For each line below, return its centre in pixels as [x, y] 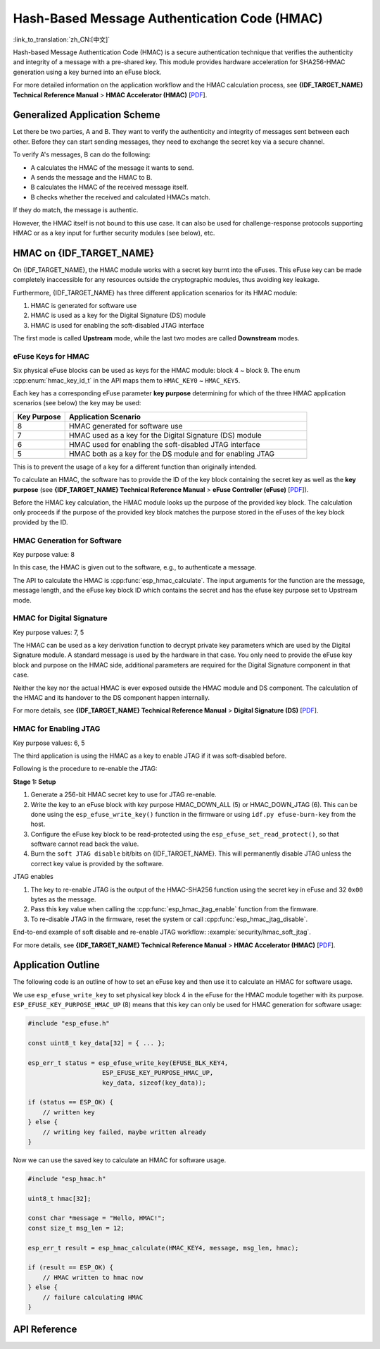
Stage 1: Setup [34, 782]
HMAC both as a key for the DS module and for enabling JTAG [172, 453]
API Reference [45, 1330]
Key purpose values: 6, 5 [49, 743]
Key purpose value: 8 [44, 554]
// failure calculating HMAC [93, 1297]
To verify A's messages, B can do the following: [82, 154]
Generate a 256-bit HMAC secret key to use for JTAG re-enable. [124, 795]
